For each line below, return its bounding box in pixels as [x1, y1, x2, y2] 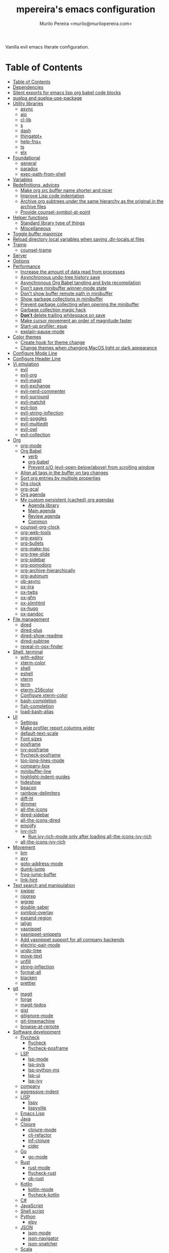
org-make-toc [20, 545, 50, 551]
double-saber [20, 903, 50, 910]
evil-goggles [20, 415, 47, 421]
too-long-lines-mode [20, 757, 65, 763]
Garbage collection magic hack [20, 307, 86, 313]
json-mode [28, 1229, 51, 1236]
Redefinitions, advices [12, 181, 60, 188]
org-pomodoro [20, 562, 52, 568]
